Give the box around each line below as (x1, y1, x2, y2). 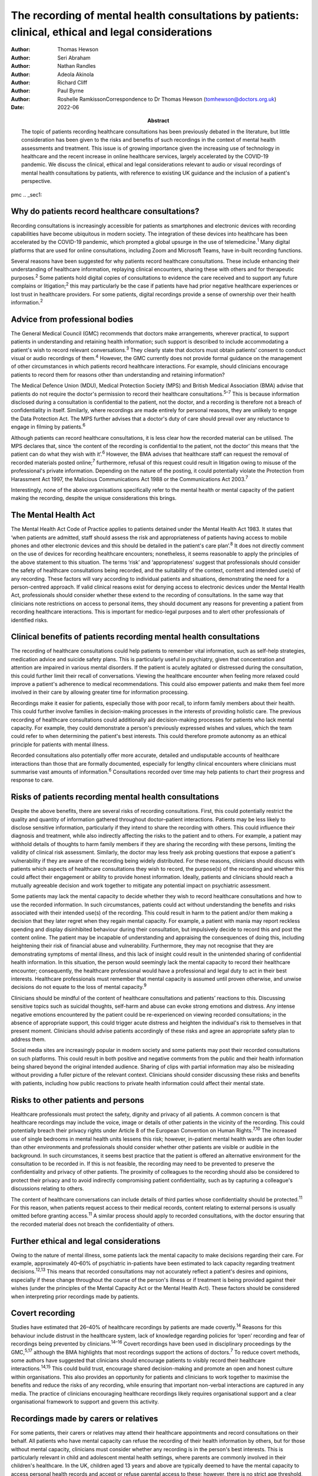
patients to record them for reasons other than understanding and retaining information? (11, 371, 225, 378)
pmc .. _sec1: (11, 191, 42, 198)
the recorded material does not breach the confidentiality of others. (11, 1220, 175, 1227)
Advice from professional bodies (11, 314, 134, 324)
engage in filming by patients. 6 (11, 422, 85, 430)
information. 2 (11, 298, 44, 306)
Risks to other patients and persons (11, 1095, 144, 1105)
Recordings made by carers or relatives (11, 1413, 158, 1423)
